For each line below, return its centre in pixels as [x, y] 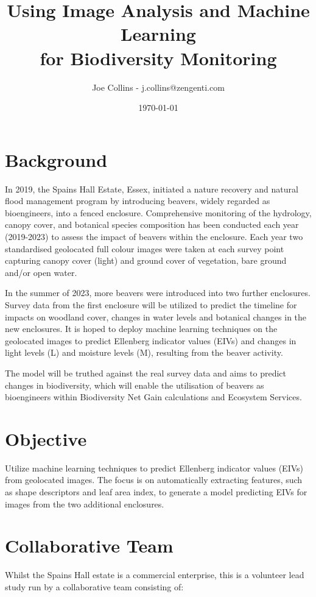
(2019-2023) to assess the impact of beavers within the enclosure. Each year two [154, 236]
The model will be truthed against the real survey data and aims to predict [146, 373]
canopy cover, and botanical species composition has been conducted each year [152, 224]
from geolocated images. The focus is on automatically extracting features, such [154, 480]
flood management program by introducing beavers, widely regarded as [138, 201]
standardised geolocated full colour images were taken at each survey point [145, 248]
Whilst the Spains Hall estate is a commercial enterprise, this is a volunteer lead [155, 575]
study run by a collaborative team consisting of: [94, 586]
